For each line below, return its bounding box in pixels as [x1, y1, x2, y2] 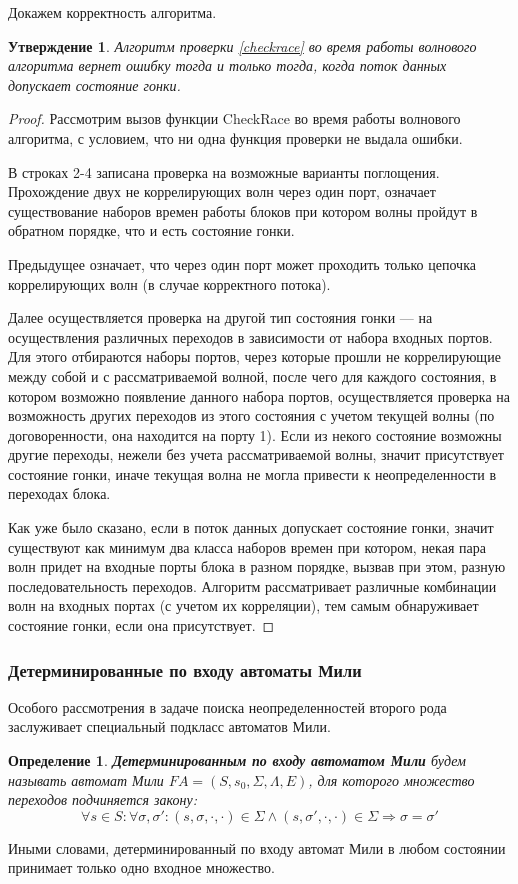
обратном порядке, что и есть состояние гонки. [8, 220, 295, 241]
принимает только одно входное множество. [8, 857, 275, 878]
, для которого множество [308, 769, 475, 790]
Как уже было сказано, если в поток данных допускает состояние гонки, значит [8, 517, 494, 538]
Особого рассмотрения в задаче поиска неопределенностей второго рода [8, 696, 447, 717]
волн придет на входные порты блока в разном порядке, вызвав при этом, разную [8, 556, 506, 577]
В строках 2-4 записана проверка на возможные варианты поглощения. [8, 161, 440, 182]
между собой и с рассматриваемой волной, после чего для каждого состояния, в [8, 365, 497, 386]
